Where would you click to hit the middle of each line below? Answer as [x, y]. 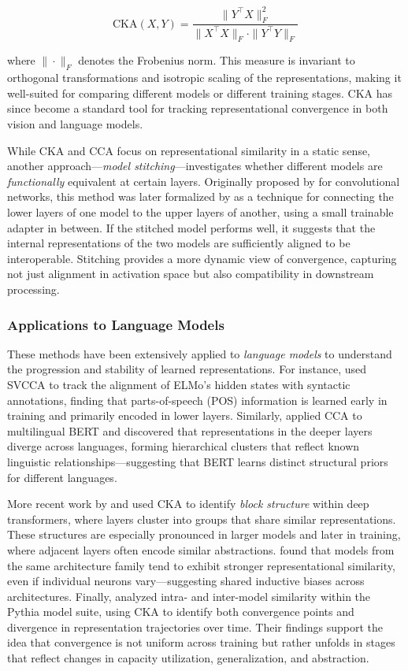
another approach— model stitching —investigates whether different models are [195, 166]
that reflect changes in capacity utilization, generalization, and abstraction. [188, 658]
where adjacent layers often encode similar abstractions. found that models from [201, 549]
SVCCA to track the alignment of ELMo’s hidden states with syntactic [179, 384]
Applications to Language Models [116, 324]
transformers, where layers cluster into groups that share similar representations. [202, 519]
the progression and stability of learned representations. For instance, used [187, 369]
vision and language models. [75, 124]
